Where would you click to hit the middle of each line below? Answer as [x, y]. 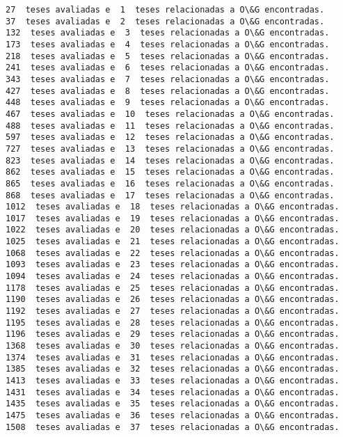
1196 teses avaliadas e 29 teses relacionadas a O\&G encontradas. [173, 334]
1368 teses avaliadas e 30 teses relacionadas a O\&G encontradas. [173, 346]
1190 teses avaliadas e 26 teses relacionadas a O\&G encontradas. [173, 300]
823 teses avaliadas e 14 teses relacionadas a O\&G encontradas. [170, 160]
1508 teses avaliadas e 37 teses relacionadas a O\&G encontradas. [173, 427]
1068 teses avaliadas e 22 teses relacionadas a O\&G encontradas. [173, 253]
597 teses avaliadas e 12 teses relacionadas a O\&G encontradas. [170, 137]
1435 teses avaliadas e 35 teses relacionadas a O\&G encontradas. [173, 404]
